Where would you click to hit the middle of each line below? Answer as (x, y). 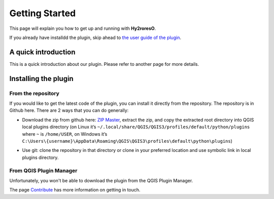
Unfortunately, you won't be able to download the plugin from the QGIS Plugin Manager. (101, 180)
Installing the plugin (41, 78)
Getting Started (43, 13)
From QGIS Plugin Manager (43, 171)
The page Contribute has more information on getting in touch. (75, 190)
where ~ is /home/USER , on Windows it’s (65, 134)
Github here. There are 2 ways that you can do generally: (69, 110)
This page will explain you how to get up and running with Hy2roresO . (83, 28)
